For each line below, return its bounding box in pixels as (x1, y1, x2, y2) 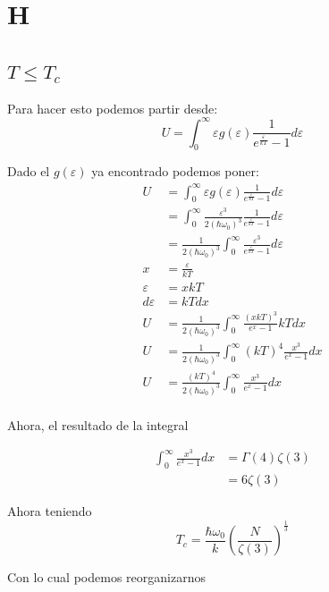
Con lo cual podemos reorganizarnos (7, 568, 206, 587)
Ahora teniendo (7, 502, 92, 520)
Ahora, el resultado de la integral (7, 415, 189, 434)
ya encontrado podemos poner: (91, 162, 259, 181)
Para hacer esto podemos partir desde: (7, 98, 218, 117)
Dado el (7, 162, 50, 181)
